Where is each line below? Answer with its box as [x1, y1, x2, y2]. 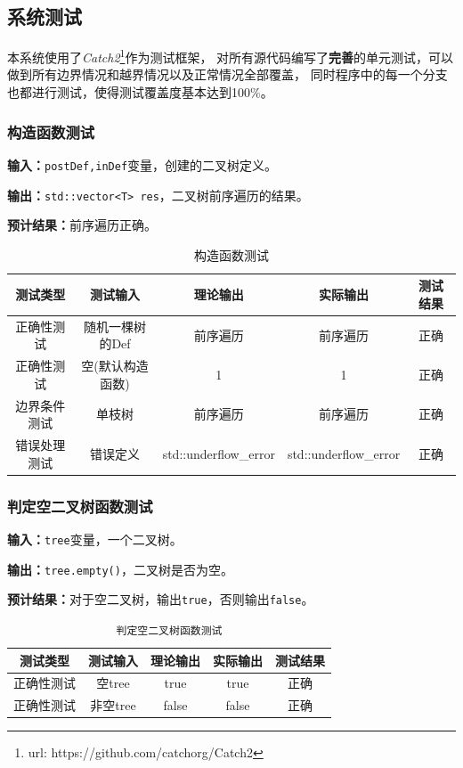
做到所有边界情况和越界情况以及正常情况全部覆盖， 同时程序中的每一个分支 [7, 65, 448, 84]
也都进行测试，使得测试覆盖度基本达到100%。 [7, 83, 273, 102]
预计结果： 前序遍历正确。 [7, 216, 157, 234]
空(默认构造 [81, 356, 149, 375]
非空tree [90, 696, 136, 715]
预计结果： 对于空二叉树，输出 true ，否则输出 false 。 [7, 590, 314, 609]
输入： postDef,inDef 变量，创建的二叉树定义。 [7, 155, 278, 174]
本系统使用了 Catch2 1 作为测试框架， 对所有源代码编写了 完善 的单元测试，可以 [7, 45, 454, 66]
